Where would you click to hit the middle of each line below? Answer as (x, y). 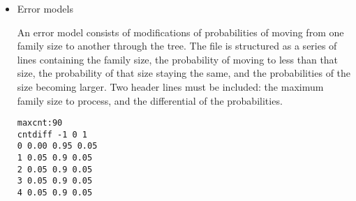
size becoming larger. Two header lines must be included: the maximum (170, 86)
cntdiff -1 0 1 (52, 134)
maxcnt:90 (40, 123)
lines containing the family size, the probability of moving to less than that (178, 59)
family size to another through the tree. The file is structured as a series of (177, 46)
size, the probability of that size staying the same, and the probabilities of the (184, 73)
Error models (45, 8)
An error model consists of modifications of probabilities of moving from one (180, 32)
